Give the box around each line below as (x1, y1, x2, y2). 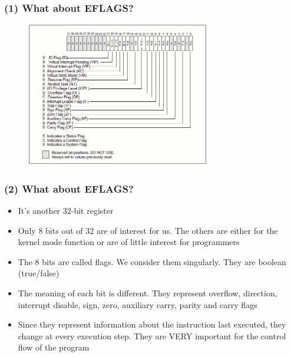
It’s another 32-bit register (18, 204, 114, 217)
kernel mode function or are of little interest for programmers (18, 236, 240, 248)
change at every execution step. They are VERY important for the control (18, 329, 286, 342)
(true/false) (18, 267, 59, 279)
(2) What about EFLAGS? (4, 181, 134, 196)
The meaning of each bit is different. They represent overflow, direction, (18, 287, 277, 299)
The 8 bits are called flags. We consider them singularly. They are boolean (18, 255, 286, 267)
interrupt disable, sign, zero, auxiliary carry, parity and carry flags (18, 298, 257, 310)
